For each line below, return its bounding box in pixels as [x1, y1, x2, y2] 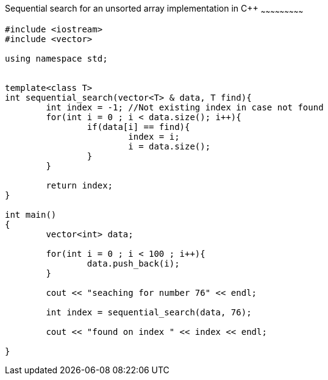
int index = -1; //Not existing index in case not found [46, 102, 324, 112]
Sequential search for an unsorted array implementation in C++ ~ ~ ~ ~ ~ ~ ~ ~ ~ [5, 3, 304, 16]
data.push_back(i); [87, 258, 180, 268]
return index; [46, 180, 113, 190]
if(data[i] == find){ [87, 121, 190, 132]
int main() [5, 209, 57, 220]
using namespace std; [5, 53, 108, 63]
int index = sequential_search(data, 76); [46, 307, 252, 317]
